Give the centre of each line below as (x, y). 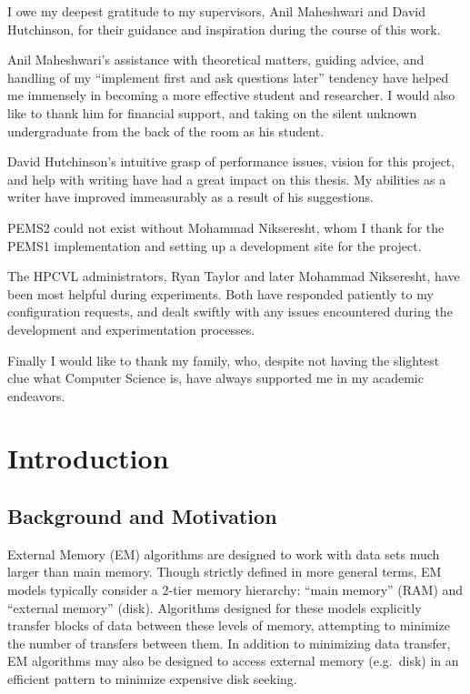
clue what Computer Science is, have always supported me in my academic (215, 378)
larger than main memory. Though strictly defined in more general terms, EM (225, 572)
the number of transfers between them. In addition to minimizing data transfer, (229, 643)
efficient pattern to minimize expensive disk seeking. (152, 679)
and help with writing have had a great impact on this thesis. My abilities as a (227, 179)
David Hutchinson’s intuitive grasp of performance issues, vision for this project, (231, 161)
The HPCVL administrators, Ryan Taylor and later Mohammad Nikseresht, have (234, 276)
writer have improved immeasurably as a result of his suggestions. (190, 197)
